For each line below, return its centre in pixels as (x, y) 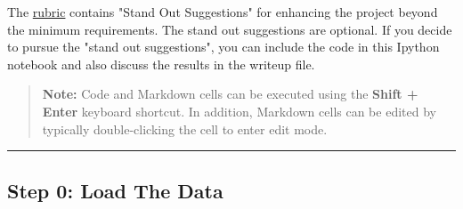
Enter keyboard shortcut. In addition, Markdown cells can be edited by (239, 111)
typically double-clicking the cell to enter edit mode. (185, 129)
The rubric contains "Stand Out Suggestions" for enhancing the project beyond (223, 12)
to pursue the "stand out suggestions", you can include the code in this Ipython (223, 47)
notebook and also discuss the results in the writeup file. (161, 64)
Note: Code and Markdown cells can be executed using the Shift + (230, 94)
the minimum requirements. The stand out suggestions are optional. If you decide (230, 29)
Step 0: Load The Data (115, 190)
